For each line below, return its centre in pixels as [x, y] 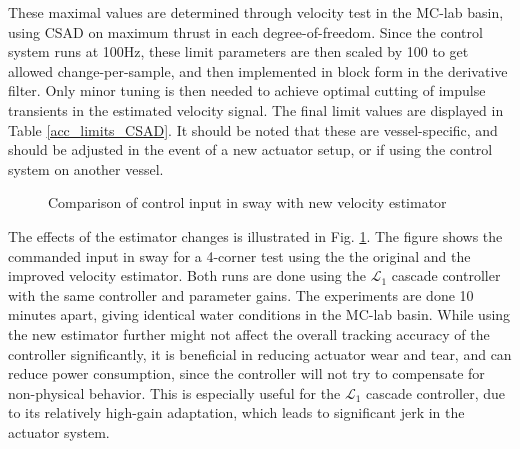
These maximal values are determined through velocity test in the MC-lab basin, [256, 12]
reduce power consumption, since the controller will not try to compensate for [246, 373]
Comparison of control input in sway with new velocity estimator [247, 202]
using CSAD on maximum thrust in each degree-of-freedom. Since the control [245, 31]
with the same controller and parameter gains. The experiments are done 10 [241, 294]
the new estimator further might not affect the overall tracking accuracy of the [249, 333]
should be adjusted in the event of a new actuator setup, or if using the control [250, 149]
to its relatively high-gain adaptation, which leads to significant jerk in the [236, 412]
